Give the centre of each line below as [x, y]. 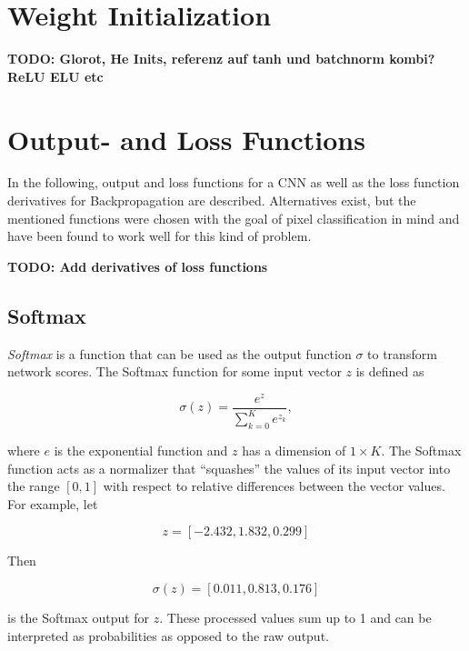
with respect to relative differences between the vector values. [274, 486]
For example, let [53, 503]
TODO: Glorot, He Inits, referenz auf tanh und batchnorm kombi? [221, 59]
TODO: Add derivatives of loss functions [138, 266]
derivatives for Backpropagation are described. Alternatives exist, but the [212, 200]
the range [34, 486]
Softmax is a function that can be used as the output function [180, 353]
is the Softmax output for [79, 618]
